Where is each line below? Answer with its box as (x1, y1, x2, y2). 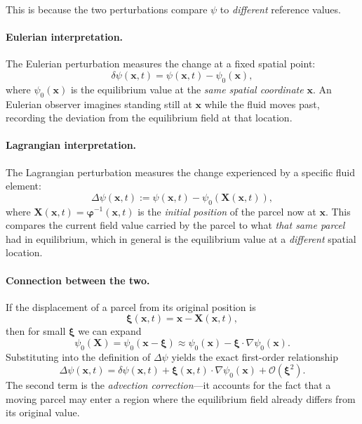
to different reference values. (220, 2, 341, 16)
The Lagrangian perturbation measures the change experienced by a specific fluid (6, 164, 356, 179)
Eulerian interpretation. (6, 29, 123, 44)
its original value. (6, 405, 80, 420)
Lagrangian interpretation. (6, 138, 137, 152)
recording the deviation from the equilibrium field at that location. (6, 110, 293, 125)
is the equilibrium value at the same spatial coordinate (70, 81, 304, 96)
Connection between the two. (6, 272, 150, 287)
